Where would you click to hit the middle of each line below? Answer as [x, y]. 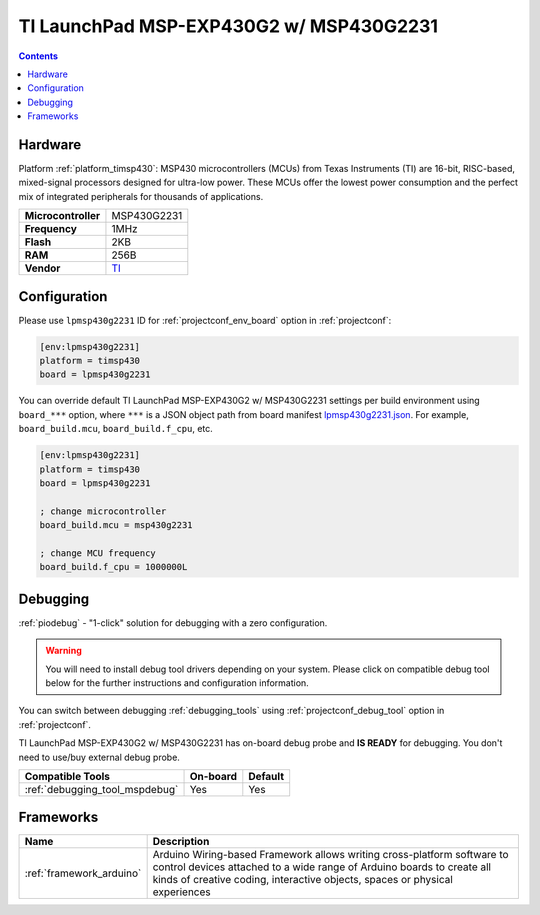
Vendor [42, 268]
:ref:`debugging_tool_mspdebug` [101, 789]
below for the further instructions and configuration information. [177, 683]
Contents [38, 56]
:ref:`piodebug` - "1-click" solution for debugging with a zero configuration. [173, 622]
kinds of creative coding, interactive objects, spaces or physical [303, 880]
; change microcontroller [103, 511]
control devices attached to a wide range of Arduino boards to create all [322, 867]
